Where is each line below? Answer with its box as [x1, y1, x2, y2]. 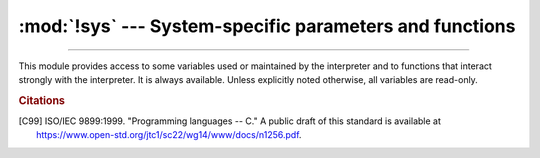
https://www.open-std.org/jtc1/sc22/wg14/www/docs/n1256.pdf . [36, 129, 302, 141]
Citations [18, 93, 65, 107]
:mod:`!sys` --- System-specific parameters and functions [18, 15, 516, 37]
